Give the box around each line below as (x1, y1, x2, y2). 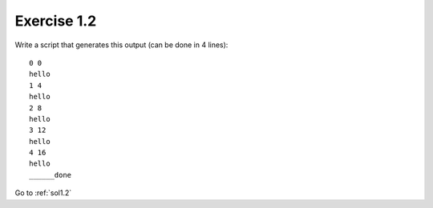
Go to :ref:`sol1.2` (14, 188, 72, 198)
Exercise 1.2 (14, 12, 97, 30)
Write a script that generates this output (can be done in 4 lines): (14, 40, 229, 50)
